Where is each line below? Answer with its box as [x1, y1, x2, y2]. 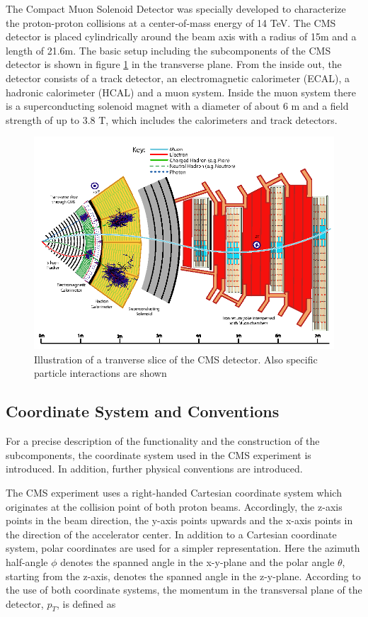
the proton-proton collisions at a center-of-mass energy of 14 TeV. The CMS [6, 15, 336, 30]
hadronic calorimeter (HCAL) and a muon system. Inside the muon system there [6, 84, 356, 99]
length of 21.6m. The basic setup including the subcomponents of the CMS [6, 43, 331, 57]
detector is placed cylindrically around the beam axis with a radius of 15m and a [6, 29, 357, 44]
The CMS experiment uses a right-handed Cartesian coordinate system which [6, 485, 342, 499]
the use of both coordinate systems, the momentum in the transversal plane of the [6, 582, 362, 597]
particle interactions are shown [34, 366, 167, 380]
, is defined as [56, 596, 116, 611]
